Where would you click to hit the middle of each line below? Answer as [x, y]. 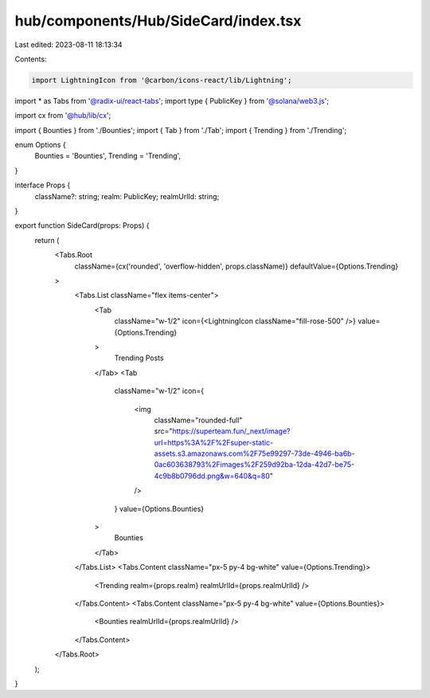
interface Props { [43, 185]
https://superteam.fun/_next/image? [231, 431]
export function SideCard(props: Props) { [82, 225]
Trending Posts [139, 358]
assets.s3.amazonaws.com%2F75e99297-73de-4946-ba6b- [254, 453]
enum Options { [41, 145]
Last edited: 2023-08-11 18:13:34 [68, 45]
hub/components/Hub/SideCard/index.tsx [158, 21]
